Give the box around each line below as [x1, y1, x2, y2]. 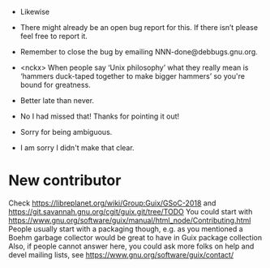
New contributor [8, 171, 122, 190]
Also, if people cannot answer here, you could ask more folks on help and [8, 241, 255, 251]
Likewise [19, 7, 50, 16]
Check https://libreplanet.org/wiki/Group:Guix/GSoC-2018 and [8, 198, 216, 208]
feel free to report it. [19, 32, 88, 41]
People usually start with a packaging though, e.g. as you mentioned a [8, 223, 243, 234]
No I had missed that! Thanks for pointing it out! [19, 111, 180, 121]
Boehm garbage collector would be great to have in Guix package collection [8, 232, 262, 242]
